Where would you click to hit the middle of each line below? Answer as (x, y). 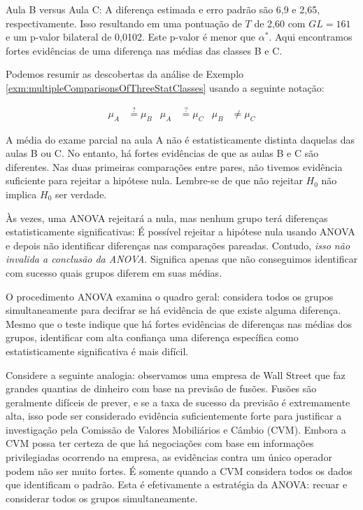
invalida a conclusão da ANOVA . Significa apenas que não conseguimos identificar (182, 259)
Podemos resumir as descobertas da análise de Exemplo (125, 74)
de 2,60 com (280, 23)
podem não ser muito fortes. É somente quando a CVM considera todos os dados (179, 470)
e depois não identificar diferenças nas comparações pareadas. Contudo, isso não (178, 245)
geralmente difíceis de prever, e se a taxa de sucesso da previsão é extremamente (178, 402)
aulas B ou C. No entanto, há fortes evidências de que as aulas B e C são (162, 153)
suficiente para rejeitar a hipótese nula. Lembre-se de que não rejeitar (154, 180)
